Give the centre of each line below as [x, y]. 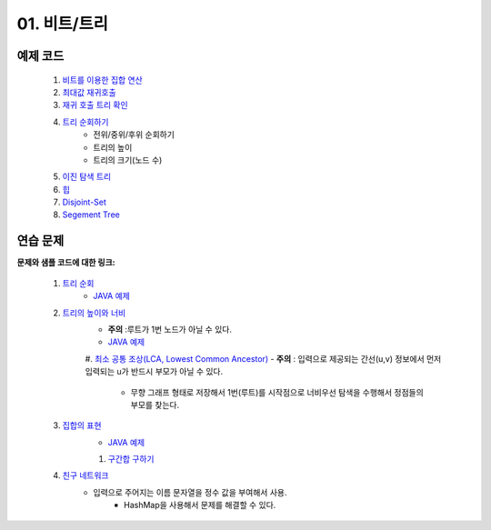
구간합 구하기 [131, 459]
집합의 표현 [82, 425]
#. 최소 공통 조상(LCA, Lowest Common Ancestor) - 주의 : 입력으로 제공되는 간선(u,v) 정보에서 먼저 [263, 358]
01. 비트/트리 [62, 24]
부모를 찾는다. [155, 405]
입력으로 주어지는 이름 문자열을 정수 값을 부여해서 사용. [190, 492]
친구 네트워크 [85, 475]
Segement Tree [91, 215]
